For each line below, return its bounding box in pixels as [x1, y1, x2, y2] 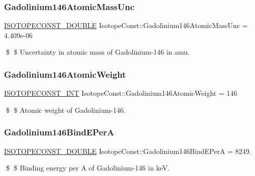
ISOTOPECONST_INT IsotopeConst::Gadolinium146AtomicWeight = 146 [4, 88, 237, 98]
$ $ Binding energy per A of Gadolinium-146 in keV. [6, 162, 170, 173]
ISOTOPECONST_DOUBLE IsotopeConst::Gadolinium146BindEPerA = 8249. [4, 145, 251, 156]
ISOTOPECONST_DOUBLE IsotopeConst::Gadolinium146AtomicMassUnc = [4, 20, 248, 31]
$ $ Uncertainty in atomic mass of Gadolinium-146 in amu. [6, 47, 190, 57]
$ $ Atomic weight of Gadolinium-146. [6, 104, 126, 115]
